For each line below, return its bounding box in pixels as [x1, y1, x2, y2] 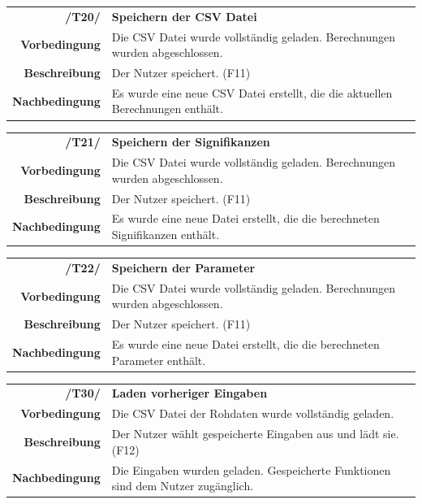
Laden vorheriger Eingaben [111, 385, 268, 402]
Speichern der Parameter [111, 259, 256, 276]
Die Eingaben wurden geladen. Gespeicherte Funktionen [111, 461, 391, 478]
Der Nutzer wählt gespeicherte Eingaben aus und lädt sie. [111, 425, 399, 442]
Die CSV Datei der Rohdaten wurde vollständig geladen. [111, 405, 394, 422]
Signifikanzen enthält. [111, 226, 220, 243]
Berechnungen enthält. [111, 100, 223, 117]
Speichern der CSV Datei [111, 7, 257, 24]
